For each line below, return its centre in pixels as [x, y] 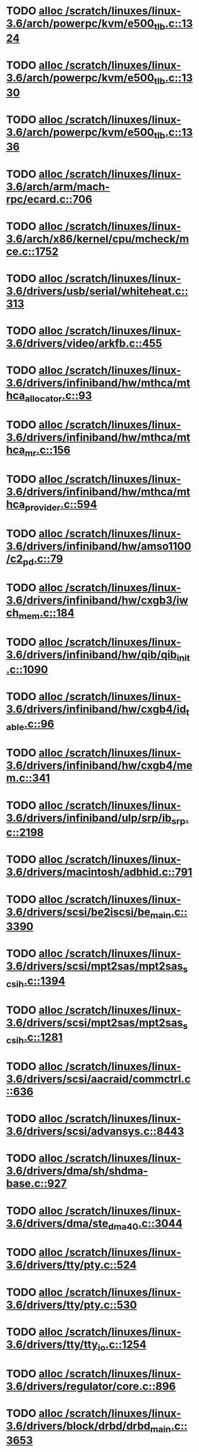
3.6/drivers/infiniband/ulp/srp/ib [89, 818]
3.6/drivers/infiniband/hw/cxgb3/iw [97, 600]
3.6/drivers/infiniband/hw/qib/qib [92, 655]
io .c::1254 [122, 1345]
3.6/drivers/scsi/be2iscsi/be [78, 912]
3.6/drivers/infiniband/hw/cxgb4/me [99, 766]
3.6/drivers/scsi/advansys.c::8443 [95, 1131]
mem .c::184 [47, 614]
